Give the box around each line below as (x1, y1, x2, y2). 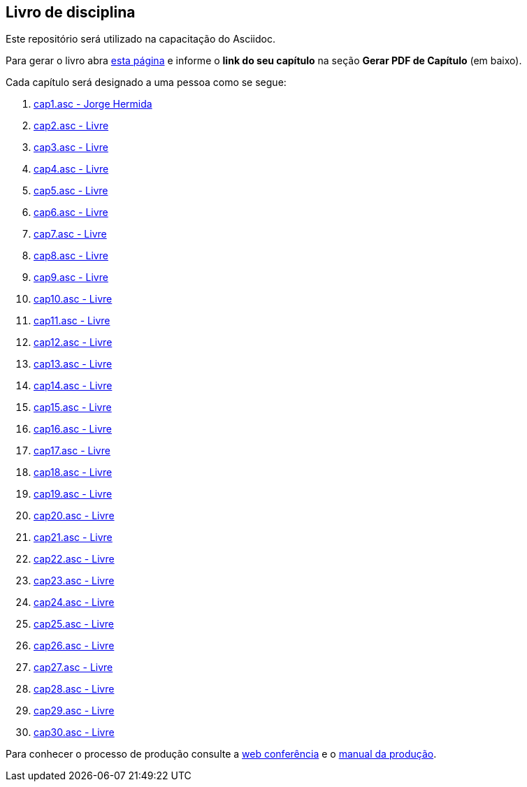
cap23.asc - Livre (34, 575, 115, 587)
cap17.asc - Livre (34, 445, 110, 457)
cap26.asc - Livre (34, 640, 115, 652)
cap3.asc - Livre (34, 141, 108, 154)
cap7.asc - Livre (34, 228, 107, 240)
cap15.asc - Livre (34, 401, 112, 414)
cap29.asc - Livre (34, 705, 115, 717)
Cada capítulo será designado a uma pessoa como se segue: (6, 76, 287, 89)
